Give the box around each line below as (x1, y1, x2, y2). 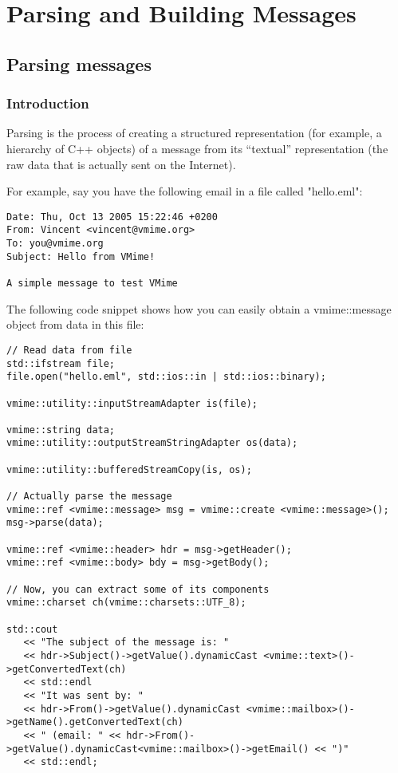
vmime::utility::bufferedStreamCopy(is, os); (6, 463, 252, 475)
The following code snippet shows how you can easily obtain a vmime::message (6, 300, 392, 317)
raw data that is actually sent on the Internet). (6, 156, 236, 172)
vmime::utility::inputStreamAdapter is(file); (6, 397, 258, 409)
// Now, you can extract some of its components (6, 583, 270, 595)
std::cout (6, 623, 58, 635)
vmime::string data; (6, 424, 116, 436)
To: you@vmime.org (6, 238, 104, 250)
